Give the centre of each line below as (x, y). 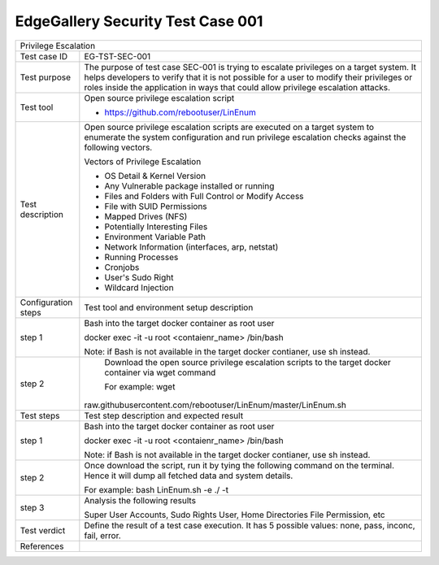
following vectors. (118, 147)
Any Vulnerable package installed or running (189, 185)
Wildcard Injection (139, 287)
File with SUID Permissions (156, 206)
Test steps (40, 415)
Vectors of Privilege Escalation (143, 161)
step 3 (32, 507)
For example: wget (140, 386)
